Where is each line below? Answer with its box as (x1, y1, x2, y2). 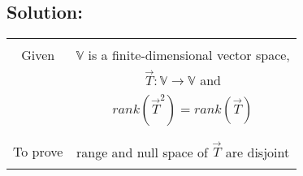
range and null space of (76, 142, 208, 161)
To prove (13, 141, 63, 161)
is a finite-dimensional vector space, (88, 45, 290, 65)
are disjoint (225, 142, 290, 161)
